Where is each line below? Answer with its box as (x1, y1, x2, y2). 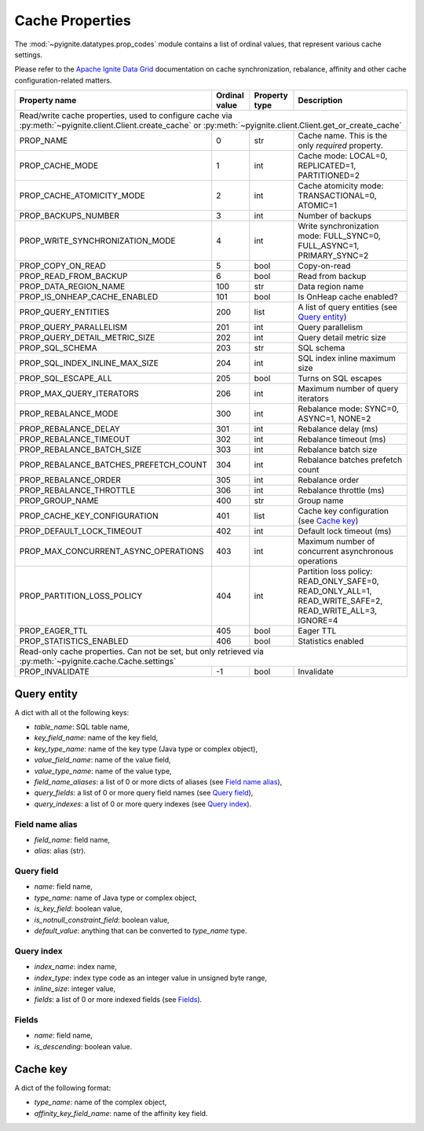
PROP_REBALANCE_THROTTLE (19, 485, 136, 496)
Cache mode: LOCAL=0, (298, 150, 388, 161)
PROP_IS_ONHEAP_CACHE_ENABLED (19, 292, 159, 303)
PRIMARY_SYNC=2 (298, 250, 369, 261)
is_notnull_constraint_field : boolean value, (34, 915, 170, 924)
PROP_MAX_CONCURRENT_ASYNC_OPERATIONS (19, 546, 204, 557)
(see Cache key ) (298, 516, 359, 527)
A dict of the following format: (14, 1083, 111, 1092)
